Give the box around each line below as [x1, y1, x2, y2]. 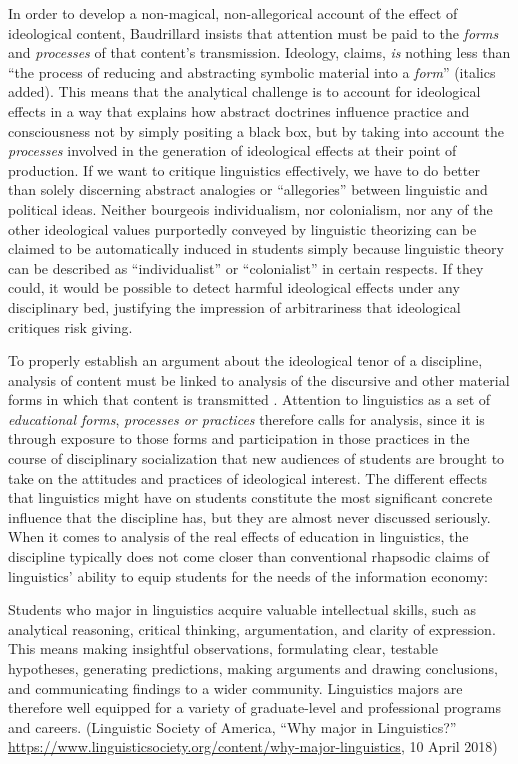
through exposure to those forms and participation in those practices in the [8, 428, 470, 449]
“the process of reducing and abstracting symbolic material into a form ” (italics [8, 61, 496, 82]
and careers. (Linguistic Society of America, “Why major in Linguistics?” [8, 716, 457, 737]
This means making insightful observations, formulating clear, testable [8, 638, 438, 659]
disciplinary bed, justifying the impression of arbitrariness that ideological [8, 296, 461, 317]
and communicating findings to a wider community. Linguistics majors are [8, 677, 463, 698]
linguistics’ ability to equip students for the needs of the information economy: [8, 565, 488, 586]
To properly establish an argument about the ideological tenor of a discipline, [8, 350, 483, 371]
